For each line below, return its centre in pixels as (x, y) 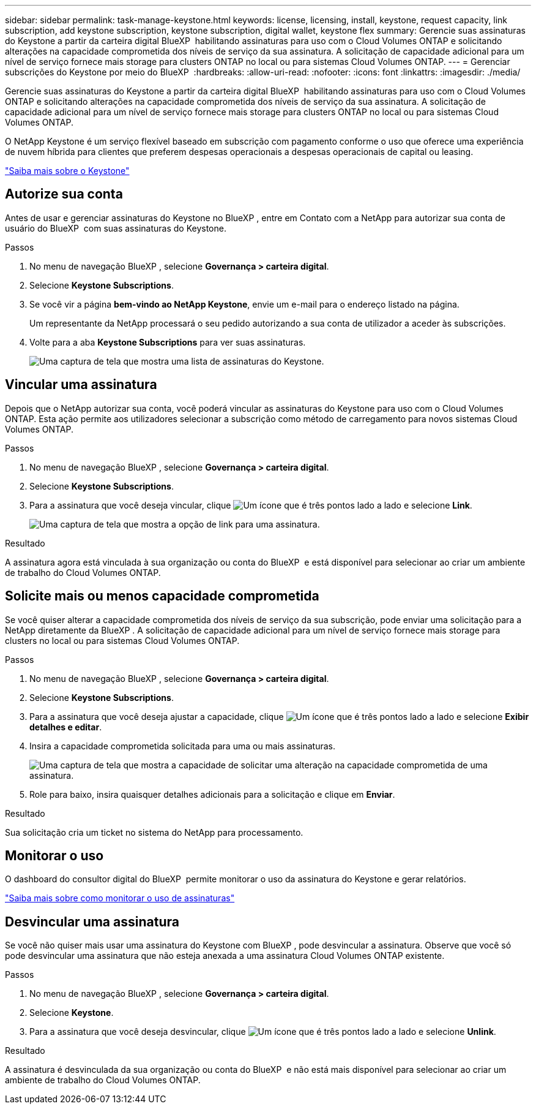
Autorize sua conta (64, 194)
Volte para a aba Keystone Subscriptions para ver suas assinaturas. (168, 342)
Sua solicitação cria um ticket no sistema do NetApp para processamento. (154, 832)
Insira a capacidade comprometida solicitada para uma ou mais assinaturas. (183, 746)
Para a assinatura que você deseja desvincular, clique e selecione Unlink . (263, 1032)
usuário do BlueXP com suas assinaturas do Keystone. (116, 228)
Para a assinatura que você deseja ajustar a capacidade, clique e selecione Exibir (279, 716)
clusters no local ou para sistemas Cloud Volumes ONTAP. (122, 640)
